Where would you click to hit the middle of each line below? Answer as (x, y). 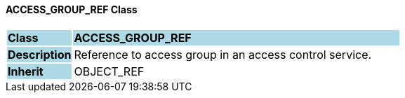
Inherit (26, 71)
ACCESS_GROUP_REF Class (72, 9)
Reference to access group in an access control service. (223, 54)
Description (40, 54)
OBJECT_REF (109, 71)
